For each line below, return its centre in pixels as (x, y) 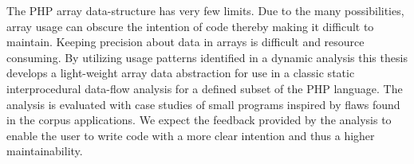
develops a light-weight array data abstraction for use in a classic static (181, 73)
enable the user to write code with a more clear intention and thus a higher (191, 135)
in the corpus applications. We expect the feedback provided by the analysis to (199, 120)
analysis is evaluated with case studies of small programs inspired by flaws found (203, 104)
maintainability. (45, 151)
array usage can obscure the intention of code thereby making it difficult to (190, 26)
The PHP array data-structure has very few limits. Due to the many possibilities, (205, 10)
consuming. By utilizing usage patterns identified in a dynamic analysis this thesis (207, 57)
